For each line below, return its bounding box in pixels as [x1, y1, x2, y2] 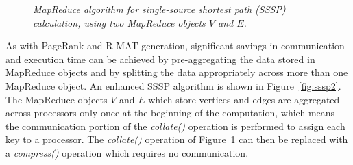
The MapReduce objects [5, 92, 108, 106]
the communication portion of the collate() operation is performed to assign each [5, 118, 345, 133]
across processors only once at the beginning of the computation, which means [5, 105, 335, 120]
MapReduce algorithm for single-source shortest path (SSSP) [33, 2, 286, 16]
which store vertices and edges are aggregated [148, 92, 340, 106]
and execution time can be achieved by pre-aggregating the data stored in [5, 51, 315, 66]
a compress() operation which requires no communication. [5, 145, 249, 160]
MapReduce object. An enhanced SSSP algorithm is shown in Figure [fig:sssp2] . [5, 78, 341, 92]
